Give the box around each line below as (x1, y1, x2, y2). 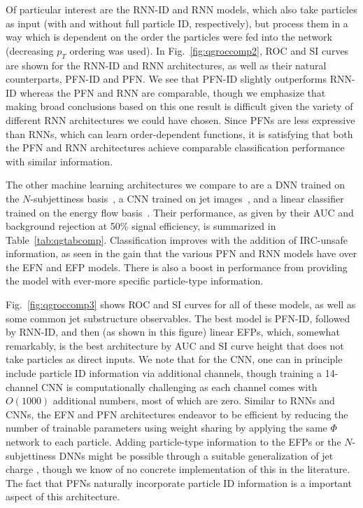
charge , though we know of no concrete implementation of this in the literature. (6, 462, 350, 476)
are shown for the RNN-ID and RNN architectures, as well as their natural (6, 57, 327, 72)
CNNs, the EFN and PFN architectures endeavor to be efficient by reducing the (6, 406, 348, 421)
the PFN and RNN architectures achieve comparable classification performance (6, 140, 345, 155)
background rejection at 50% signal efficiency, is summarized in (6, 219, 276, 233)
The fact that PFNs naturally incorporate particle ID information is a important (6, 475, 352, 490)
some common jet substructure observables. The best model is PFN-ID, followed (6, 310, 350, 325)
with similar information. (6, 153, 113, 168)
